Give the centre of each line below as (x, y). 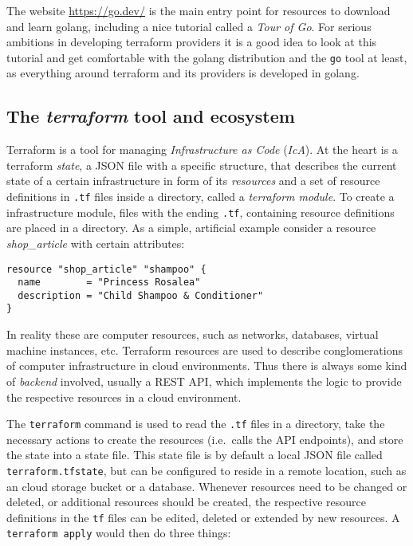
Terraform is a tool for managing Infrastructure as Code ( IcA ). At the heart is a (202, 149)
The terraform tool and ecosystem (151, 116)
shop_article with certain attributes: (96, 243)
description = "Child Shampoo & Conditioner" (141, 295)
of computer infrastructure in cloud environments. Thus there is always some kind (207, 365)
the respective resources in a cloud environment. (124, 397)
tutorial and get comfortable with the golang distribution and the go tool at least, (207, 57)
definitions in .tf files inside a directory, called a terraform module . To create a (201, 196)
